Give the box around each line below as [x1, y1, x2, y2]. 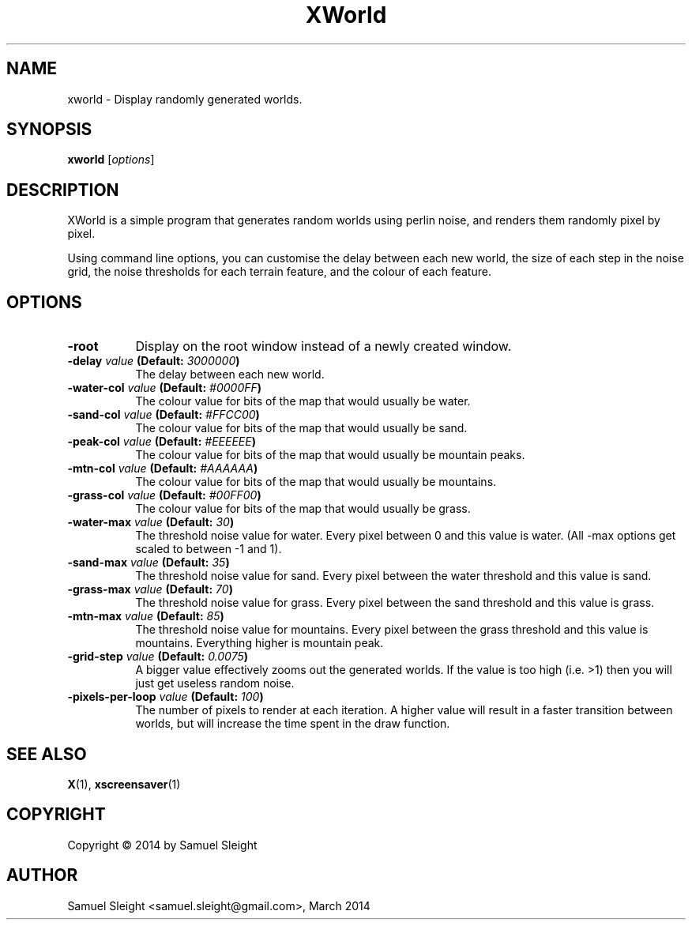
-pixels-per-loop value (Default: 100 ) [67, 690, 264, 704]
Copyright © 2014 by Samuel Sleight [67, 838, 258, 852]
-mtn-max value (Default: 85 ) [67, 609, 224, 623]
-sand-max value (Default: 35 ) [67, 555, 230, 570]
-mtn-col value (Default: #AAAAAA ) [67, 461, 258, 476]
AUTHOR [6, 865, 78, 886]
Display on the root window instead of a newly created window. [135, 338, 512, 355]
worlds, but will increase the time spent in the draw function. [135, 717, 450, 731]
